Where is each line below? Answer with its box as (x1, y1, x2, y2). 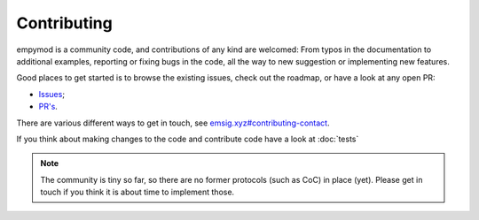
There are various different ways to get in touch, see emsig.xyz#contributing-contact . (16, 118, 330, 128)
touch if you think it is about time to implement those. (40, 186, 235, 198)
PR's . (38, 102, 58, 112)
